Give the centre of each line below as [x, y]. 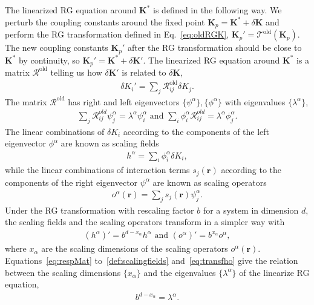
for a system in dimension [251, 210]
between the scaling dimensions [63, 272]
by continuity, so [49, 60]
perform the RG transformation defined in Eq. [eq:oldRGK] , [117, 34]
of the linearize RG [274, 272]
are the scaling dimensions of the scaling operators [135, 248]
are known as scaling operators [210, 182]
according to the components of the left [196, 131]
